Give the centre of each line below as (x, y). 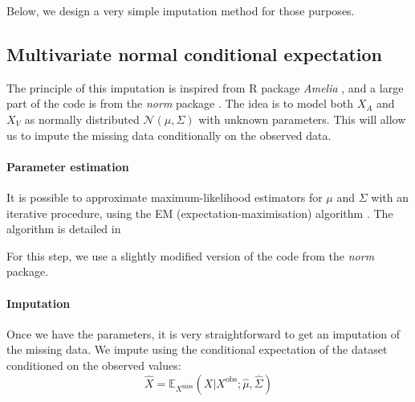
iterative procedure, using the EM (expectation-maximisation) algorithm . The (200, 213)
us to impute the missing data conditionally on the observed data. (169, 135)
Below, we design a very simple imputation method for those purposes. (181, 10)
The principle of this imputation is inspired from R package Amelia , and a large (205, 87)
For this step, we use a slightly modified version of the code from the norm (191, 255)
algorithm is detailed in (64, 229)
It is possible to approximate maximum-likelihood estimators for (165, 197)
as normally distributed (82, 119)
